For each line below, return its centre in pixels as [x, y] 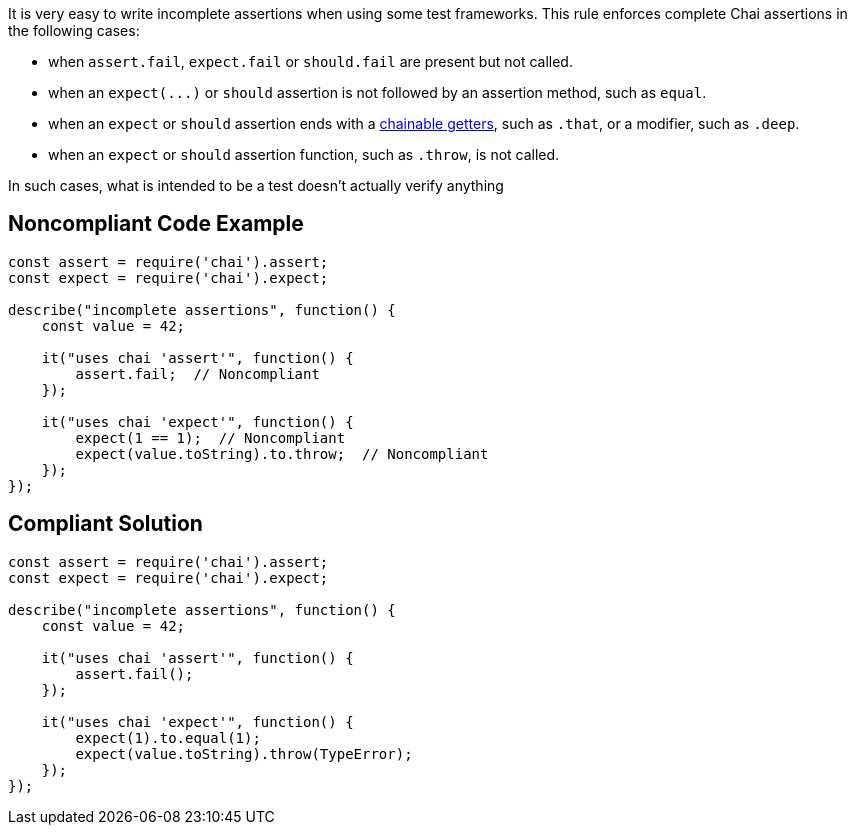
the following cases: [74, 30]
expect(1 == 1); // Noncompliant [210, 437]
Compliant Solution [105, 524]
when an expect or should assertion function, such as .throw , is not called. [304, 154]
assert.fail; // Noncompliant [197, 373]
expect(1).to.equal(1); [168, 737]
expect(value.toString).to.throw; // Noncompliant [282, 453]
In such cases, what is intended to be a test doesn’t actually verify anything [256, 185]
